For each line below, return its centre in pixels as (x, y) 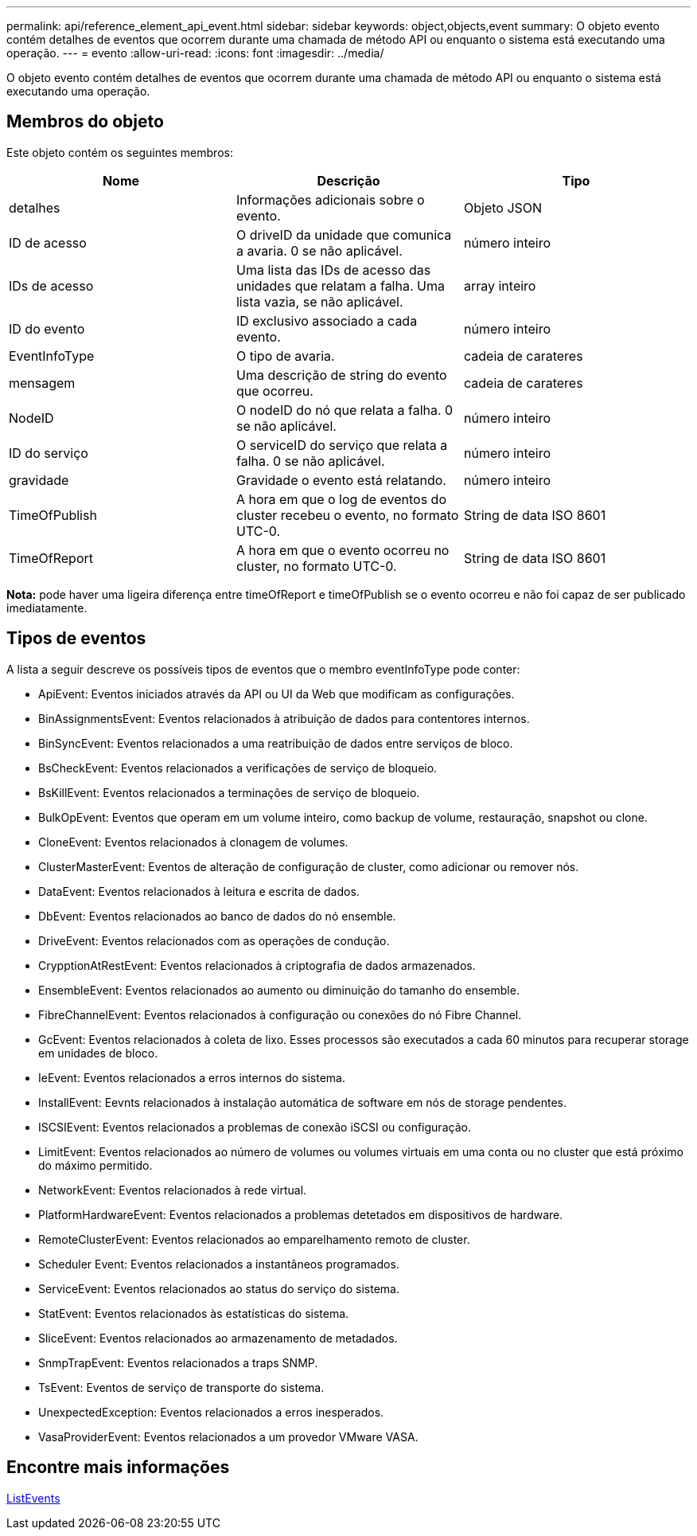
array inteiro (500, 285)
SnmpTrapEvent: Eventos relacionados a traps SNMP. (178, 1362)
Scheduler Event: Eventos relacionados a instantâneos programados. (219, 1264)
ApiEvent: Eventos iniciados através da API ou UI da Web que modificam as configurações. (276, 694)
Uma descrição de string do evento (341, 375)
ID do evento (47, 328)
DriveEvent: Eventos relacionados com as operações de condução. (214, 940)
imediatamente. (47, 608)
